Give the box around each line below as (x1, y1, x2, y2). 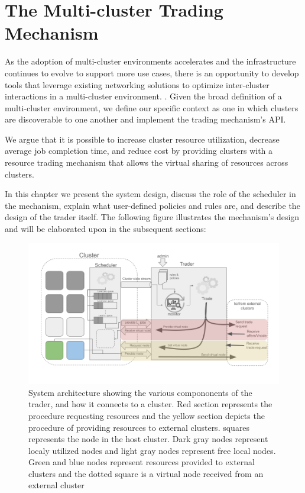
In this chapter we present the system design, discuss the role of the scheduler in (5, 188, 296, 200)
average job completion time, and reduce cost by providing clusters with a (5, 144, 273, 157)
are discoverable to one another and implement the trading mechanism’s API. (5, 113, 286, 125)
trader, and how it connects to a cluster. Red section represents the (28, 398, 272, 410)
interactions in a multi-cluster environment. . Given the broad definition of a (5, 90, 282, 102)
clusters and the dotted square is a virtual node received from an (28, 467, 264, 479)
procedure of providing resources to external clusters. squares (28, 421, 250, 433)
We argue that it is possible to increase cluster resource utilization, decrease (5, 133, 280, 145)
